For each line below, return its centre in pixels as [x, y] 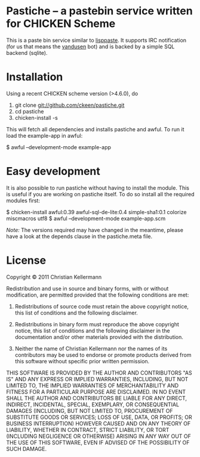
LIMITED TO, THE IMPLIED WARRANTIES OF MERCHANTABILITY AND [93, 385]
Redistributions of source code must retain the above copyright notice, [102, 306]
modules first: [23, 200]
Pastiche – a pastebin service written [99, 11]
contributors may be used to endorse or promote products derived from [103, 355]
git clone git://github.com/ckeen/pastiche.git [70, 105]
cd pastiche [29, 111]
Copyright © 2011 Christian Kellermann [54, 277]
